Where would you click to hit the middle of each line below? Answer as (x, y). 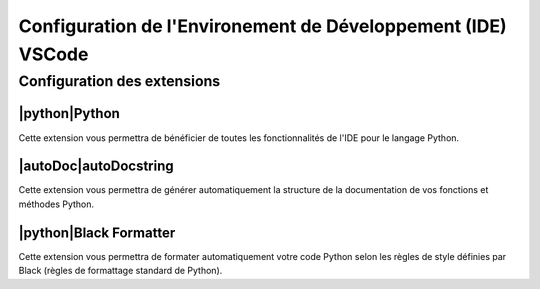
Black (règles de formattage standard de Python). (120, 271)
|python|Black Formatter (97, 232)
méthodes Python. (56, 204)
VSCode (53, 54)
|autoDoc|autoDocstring (96, 166)
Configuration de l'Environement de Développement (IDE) (262, 26)
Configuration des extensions (119, 81)
